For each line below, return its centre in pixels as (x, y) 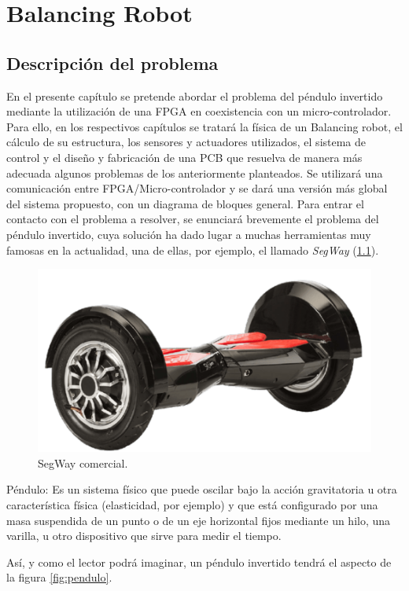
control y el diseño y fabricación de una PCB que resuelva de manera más (184, 157)
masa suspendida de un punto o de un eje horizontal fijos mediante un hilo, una (199, 520)
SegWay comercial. (83, 463)
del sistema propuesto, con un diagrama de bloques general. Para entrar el (185, 203)
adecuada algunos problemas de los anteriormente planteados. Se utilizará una (195, 173)
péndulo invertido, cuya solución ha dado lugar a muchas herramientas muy (189, 234)
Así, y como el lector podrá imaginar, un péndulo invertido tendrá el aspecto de (199, 562)
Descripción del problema (112, 62)
